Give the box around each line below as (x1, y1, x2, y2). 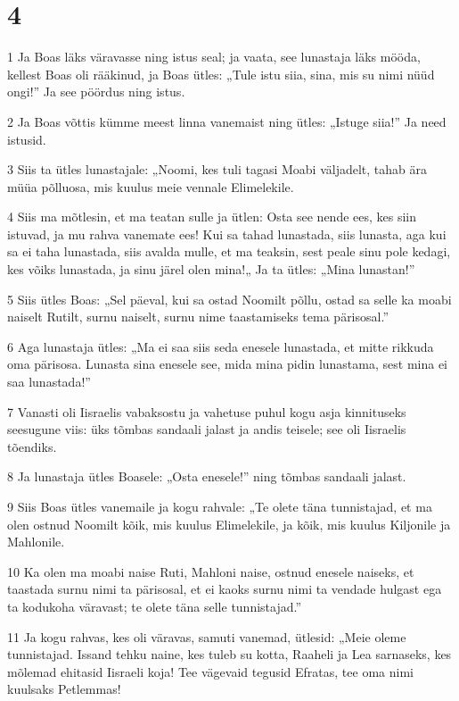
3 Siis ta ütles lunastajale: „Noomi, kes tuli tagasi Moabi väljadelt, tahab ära (7, 160, 428, 179)
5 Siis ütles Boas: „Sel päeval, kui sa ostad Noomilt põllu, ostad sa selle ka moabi (7, 289, 452, 308)
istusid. (7, 129, 46, 148)
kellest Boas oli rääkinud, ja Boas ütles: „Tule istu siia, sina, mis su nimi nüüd (7, 64, 435, 83)
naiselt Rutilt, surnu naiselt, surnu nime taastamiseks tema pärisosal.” (7, 307, 389, 326)
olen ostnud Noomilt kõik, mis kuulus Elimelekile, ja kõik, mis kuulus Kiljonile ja (7, 514, 451, 533)
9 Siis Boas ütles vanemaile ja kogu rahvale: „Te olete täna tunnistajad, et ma (7, 497, 432, 515)
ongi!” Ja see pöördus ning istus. (7, 82, 185, 101)
